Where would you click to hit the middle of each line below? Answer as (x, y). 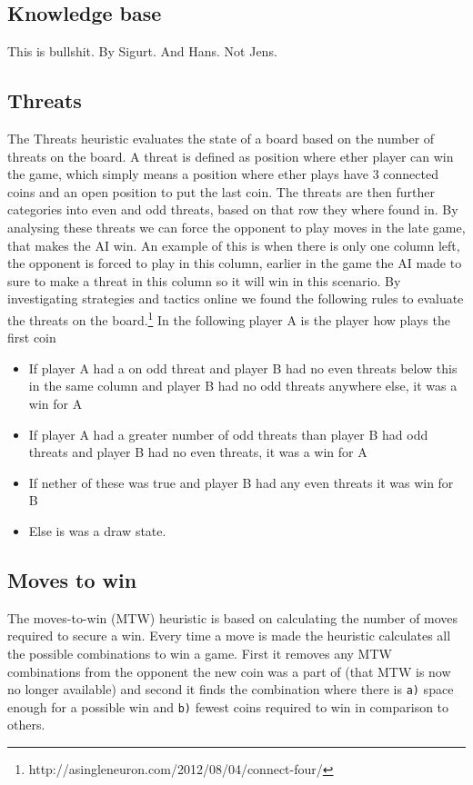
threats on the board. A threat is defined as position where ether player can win (231, 156)
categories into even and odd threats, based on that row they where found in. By (233, 209)
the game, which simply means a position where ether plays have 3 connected (223, 174)
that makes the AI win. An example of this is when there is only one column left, (234, 245)
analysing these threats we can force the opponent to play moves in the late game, (236, 227)
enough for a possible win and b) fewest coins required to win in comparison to (228, 706)
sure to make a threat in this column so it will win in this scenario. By (204, 280)
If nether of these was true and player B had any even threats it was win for (241, 482)
